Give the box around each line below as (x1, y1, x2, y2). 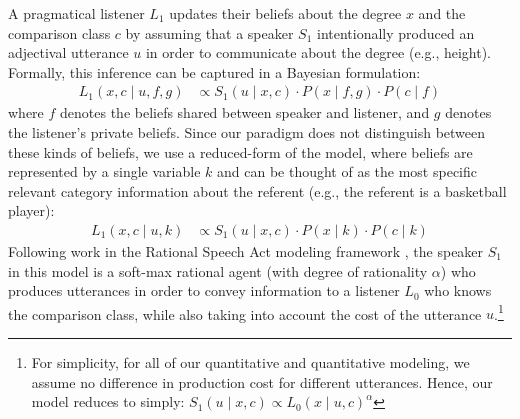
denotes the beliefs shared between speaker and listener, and (60, 102, 430, 123)
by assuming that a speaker (125, 22, 294, 43)
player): (8, 200, 55, 221)
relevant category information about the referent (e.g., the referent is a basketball (8, 180, 507, 201)
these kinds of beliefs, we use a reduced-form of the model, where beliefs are (8, 141, 473, 162)
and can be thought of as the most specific (217, 161, 477, 182)
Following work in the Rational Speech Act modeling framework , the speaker (8, 241, 484, 261)
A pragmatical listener (8, 3, 145, 23)
